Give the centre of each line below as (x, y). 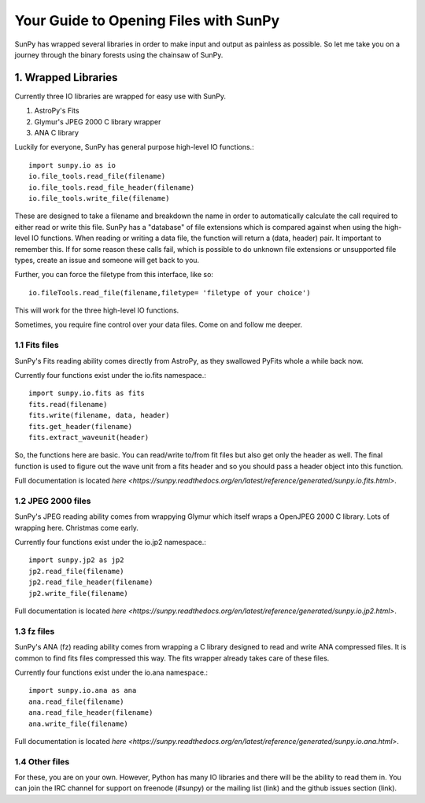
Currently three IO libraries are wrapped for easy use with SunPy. (120, 96)
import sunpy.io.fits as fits (87, 393)
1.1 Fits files (37, 345)
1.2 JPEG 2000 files (53, 501)
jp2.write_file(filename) (79, 593)
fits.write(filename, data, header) (99, 416)
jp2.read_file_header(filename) (91, 582)
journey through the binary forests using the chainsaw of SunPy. (119, 54)
